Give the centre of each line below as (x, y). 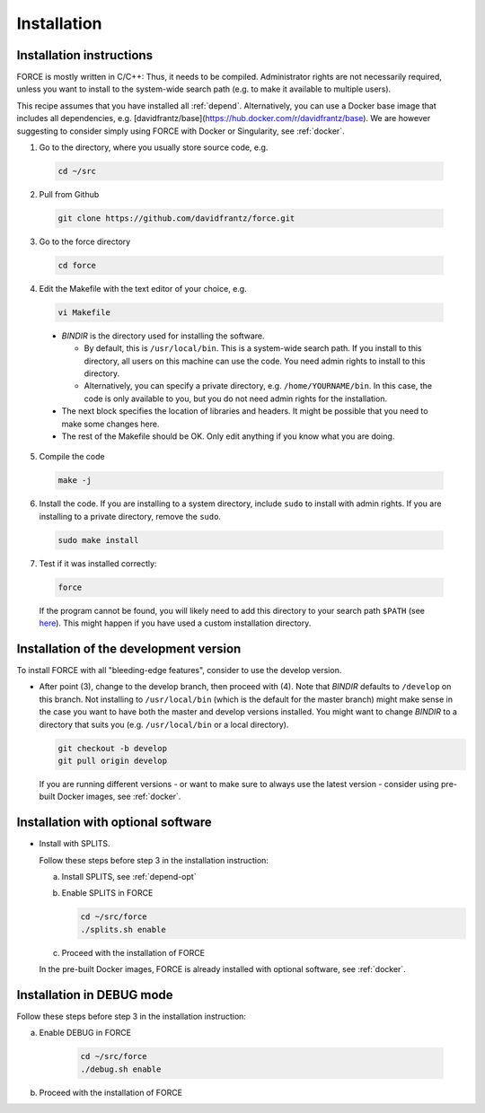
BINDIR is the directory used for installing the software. (163, 336)
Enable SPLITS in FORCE (107, 893)
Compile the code (72, 457)
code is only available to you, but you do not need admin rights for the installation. (236, 399)
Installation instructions (84, 55)
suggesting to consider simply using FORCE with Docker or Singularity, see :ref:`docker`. (181, 131)
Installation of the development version (129, 649)
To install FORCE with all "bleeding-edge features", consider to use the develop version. (179, 670)
